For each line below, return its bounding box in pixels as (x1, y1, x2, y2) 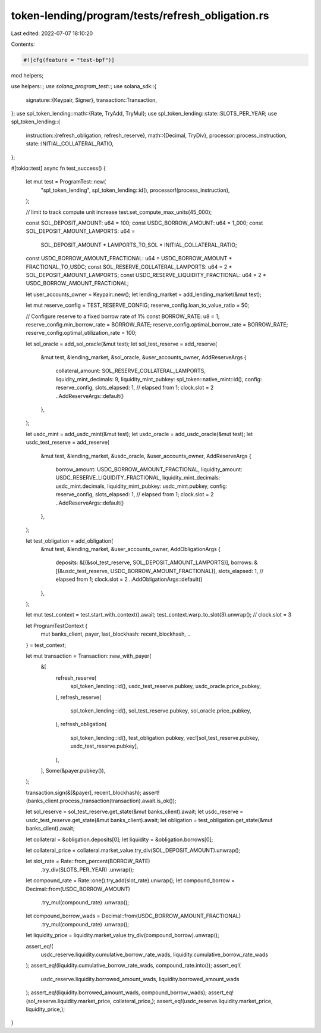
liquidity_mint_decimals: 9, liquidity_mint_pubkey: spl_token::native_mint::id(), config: (55, 375, 262, 382)
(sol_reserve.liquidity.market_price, (26, 997, 112, 1004)
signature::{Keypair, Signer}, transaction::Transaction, (26, 96, 158, 104)
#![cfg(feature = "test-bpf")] (23, 57, 115, 63)
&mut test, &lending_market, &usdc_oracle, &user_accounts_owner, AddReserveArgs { (40, 452, 252, 459)
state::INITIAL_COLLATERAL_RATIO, (26, 140, 114, 147)
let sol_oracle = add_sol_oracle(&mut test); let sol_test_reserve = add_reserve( (26, 340, 218, 347)
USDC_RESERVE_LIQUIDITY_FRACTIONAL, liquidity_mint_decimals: (55, 474, 221, 481)
